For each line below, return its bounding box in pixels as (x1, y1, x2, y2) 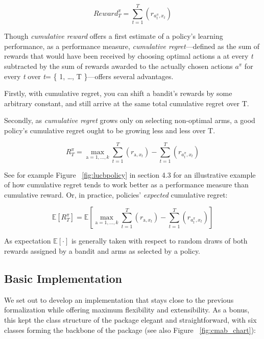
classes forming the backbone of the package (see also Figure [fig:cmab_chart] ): (4, 324, 256, 335)
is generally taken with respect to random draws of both (71, 235, 248, 246)
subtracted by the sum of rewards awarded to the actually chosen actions (4, 60, 233, 71)
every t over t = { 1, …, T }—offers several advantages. (4, 70, 174, 81)
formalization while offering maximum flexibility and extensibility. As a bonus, (4, 304, 250, 315)
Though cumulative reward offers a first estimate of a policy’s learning (4, 31, 223, 41)
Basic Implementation (4, 270, 123, 286)
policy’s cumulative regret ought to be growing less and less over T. (4, 125, 215, 135)
